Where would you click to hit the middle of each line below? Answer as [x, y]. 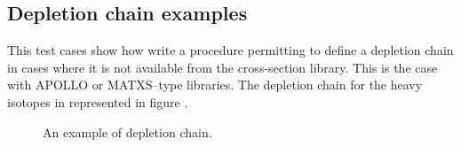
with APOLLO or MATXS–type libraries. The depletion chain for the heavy [215, 85]
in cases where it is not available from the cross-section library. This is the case [223, 67]
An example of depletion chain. [127, 132]
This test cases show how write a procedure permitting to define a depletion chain [230, 50]
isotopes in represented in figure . [98, 101]
